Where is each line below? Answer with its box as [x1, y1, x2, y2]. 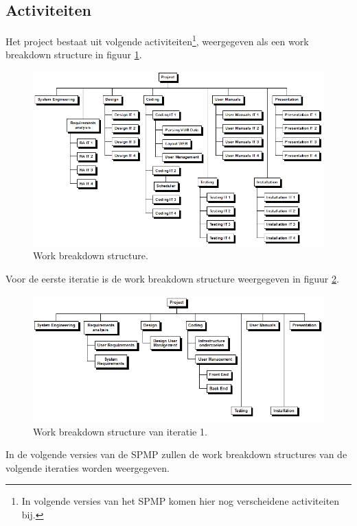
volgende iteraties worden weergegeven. [5, 460, 170, 475]
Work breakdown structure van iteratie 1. [33, 424, 207, 438]
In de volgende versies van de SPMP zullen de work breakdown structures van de [5, 447, 347, 462]
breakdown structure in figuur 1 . [5, 47, 142, 62]
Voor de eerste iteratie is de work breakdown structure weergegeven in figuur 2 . [5, 272, 339, 286]
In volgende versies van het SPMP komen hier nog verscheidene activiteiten [21, 494, 340, 508]
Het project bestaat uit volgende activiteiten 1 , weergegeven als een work [5, 32, 309, 48]
